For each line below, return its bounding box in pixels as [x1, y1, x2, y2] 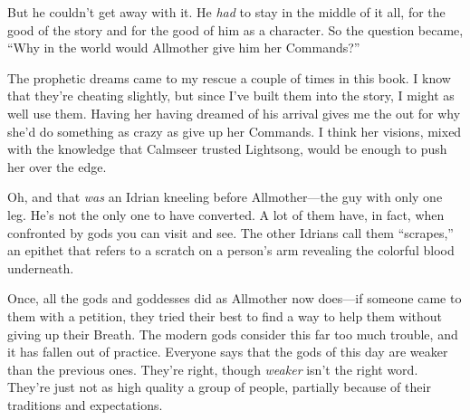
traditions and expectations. [7, 395, 163, 414]
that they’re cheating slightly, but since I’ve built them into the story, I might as [7, 86, 455, 105]
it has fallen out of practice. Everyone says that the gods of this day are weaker [7, 342, 448, 361]
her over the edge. [7, 157, 107, 176]
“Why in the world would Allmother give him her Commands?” [7, 38, 360, 57]
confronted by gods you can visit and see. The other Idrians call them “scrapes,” [7, 223, 454, 242]
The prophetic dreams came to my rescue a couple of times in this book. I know [7, 68, 451, 87]
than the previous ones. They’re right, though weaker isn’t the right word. [7, 359, 418, 378]
